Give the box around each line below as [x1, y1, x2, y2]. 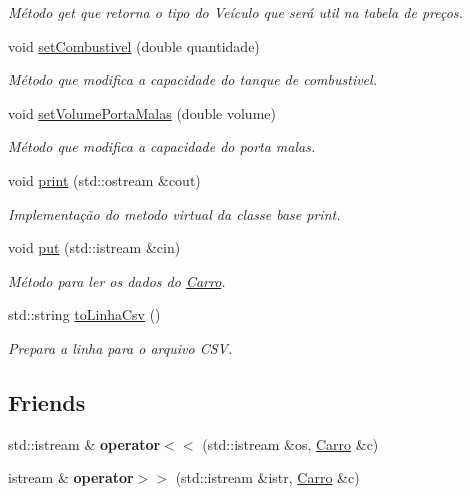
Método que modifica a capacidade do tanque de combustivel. [8, 69, 377, 90]
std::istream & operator [8, 433, 161, 454]
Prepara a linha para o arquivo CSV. [8, 337, 233, 358]
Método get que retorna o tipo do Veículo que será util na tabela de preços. [8, 2, 463, 22]
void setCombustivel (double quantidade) [8, 35, 260, 56]
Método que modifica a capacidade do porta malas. [8, 136, 316, 157]
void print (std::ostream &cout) [8, 169, 201, 190]
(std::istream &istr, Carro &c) [175, 467, 360, 488]
